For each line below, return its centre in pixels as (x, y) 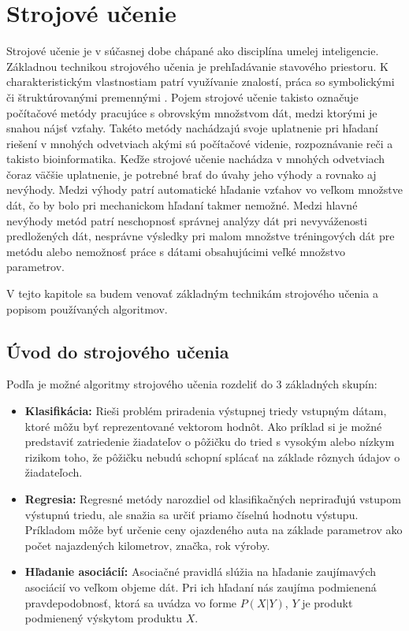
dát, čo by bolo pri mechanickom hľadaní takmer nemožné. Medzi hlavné (182, 205)
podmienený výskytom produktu (104, 618)
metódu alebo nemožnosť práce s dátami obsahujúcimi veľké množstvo (176, 251)
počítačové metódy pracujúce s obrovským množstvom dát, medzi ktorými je (192, 112)
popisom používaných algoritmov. (87, 308)
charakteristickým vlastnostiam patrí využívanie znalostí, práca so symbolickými (201, 82)
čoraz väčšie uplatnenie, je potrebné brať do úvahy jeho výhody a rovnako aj (191, 174)
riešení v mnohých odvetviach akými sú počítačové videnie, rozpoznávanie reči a (200, 143)
